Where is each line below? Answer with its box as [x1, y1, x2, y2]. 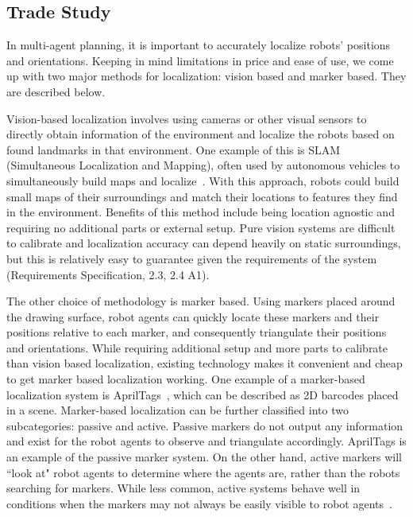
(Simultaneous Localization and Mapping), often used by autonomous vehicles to [6, 157, 400, 173]
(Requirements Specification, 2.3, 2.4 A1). [6, 266, 210, 282]
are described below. [6, 83, 106, 99]
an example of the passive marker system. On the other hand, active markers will [6, 449, 402, 465]
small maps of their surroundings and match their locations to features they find [6, 188, 398, 204]
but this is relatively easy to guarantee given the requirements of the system [6, 250, 377, 266]
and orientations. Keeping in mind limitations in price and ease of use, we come [6, 52, 394, 68]
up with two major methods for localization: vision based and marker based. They [6, 68, 407, 84]
